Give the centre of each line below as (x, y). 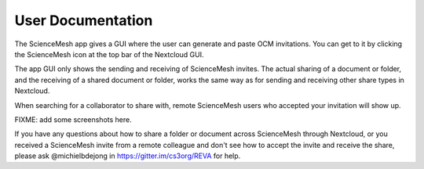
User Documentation (84, 20)
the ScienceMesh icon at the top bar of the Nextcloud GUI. (109, 54)
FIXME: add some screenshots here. (73, 119)
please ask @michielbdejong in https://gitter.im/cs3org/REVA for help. (128, 156)
